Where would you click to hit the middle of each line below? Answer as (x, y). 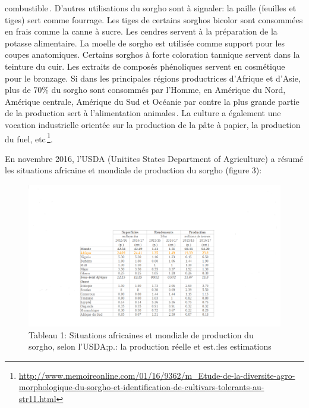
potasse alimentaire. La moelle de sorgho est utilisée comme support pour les (145, 43)
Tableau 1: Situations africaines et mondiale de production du (141, 334)
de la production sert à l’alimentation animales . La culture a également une (143, 113)
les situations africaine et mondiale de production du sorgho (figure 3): (133, 170)
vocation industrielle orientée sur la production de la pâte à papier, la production (153, 124)
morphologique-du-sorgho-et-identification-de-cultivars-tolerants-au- (141, 387)
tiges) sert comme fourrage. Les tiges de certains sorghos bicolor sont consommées (154, 19)
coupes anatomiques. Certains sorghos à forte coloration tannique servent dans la (152, 54)
